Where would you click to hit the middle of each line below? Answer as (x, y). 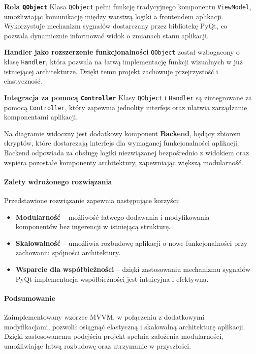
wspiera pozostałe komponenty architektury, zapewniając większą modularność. (124, 162)
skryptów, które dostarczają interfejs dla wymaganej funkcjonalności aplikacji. (122, 143)
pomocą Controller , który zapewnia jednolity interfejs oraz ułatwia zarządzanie (126, 107)
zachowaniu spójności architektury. (68, 252)
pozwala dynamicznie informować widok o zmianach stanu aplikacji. (106, 35)
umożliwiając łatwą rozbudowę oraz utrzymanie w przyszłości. (97, 345)
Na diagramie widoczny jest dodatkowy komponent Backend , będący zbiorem (123, 133)
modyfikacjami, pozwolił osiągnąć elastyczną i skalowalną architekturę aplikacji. (125, 326)
